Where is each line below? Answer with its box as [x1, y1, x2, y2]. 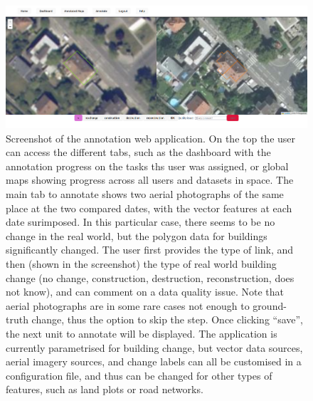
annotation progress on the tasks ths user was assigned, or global [6, 158, 289, 173]
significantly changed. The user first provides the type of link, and [6, 242, 294, 257]
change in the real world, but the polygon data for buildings [6, 228, 267, 243]
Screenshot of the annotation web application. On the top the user [6, 130, 296, 145]
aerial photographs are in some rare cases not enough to [6, 298, 250, 313]
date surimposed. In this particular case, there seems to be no [6, 214, 275, 229]
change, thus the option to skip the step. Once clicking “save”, [31, 312, 303, 327]
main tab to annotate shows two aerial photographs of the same [6, 186, 284, 201]
